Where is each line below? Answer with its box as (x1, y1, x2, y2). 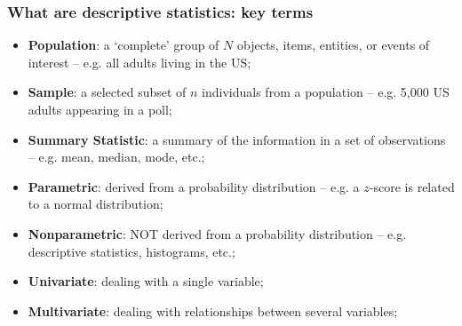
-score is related (369, 177, 455, 195)
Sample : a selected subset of (28, 83, 187, 101)
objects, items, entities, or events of (236, 36, 430, 54)
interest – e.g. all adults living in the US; (28, 52, 251, 71)
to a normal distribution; (28, 195, 163, 213)
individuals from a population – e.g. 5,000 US (202, 83, 450, 101)
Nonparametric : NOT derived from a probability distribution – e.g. (28, 224, 407, 243)
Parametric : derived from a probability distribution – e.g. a (28, 177, 360, 195)
